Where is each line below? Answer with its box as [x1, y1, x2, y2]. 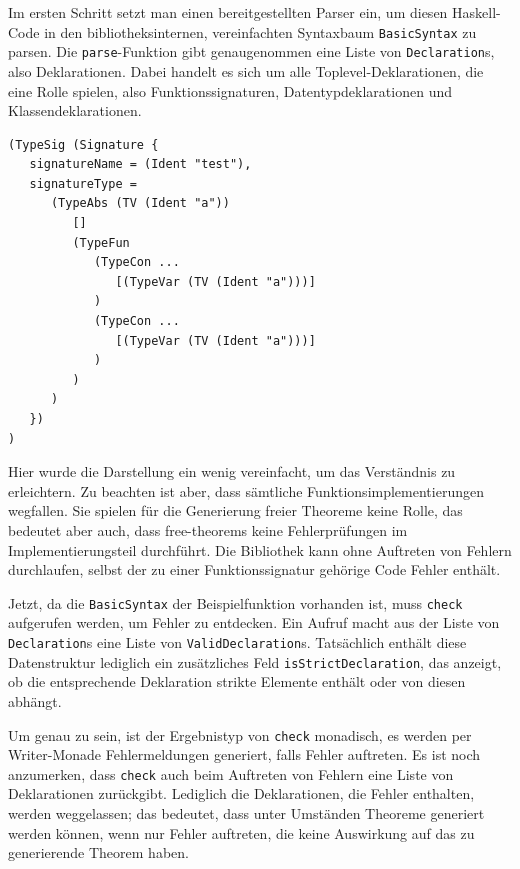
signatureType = [29, 176, 137, 191]
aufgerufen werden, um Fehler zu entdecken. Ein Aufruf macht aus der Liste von [8, 612, 500, 633]
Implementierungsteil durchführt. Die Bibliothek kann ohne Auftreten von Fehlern [8, 539, 512, 560]
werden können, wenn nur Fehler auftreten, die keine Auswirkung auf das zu [8, 822, 475, 843]
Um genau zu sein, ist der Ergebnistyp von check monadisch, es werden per [8, 724, 472, 745]
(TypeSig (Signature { [8, 137, 159, 152]
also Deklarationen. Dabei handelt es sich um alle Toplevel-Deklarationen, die [8, 60, 484, 81]
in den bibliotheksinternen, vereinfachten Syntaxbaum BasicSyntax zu [44, 21, 477, 42]
